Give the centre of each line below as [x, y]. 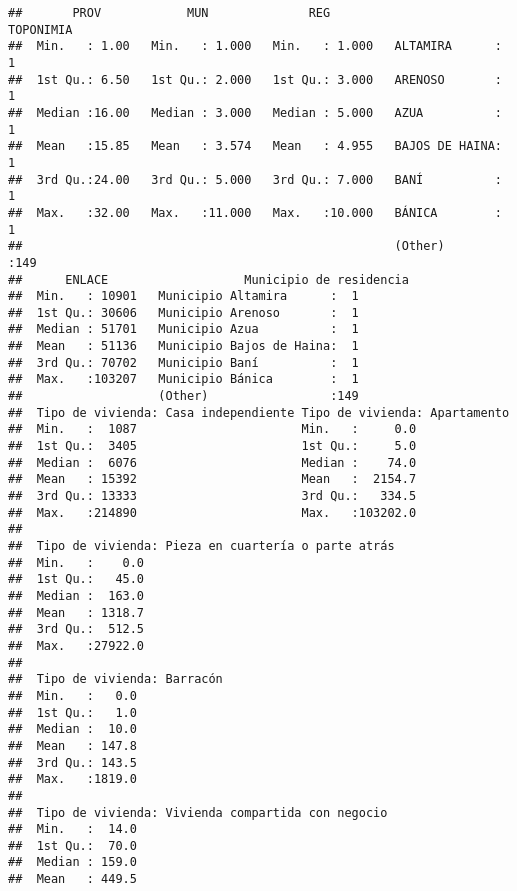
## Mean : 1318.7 [76, 612]
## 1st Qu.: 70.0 [72, 845]
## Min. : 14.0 [72, 829]
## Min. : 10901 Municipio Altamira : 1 [183, 296]
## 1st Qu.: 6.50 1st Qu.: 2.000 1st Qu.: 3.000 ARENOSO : [255, 79]
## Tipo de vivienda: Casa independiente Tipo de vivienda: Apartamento [259, 412]
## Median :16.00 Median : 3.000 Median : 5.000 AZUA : [255, 112]
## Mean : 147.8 [72, 745]
